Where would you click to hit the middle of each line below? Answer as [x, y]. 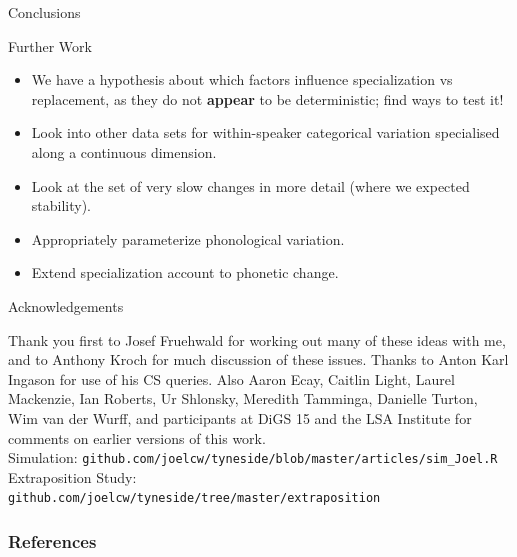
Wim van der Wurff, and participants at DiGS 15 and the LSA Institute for [240, 417]
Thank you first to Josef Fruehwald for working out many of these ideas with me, [257, 339]
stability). [61, 205]
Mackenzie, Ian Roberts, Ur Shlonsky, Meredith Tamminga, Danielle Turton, [243, 398]
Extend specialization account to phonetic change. [185, 272]
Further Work [50, 45]
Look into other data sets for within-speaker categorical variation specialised [265, 132]
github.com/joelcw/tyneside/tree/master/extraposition [194, 498]
